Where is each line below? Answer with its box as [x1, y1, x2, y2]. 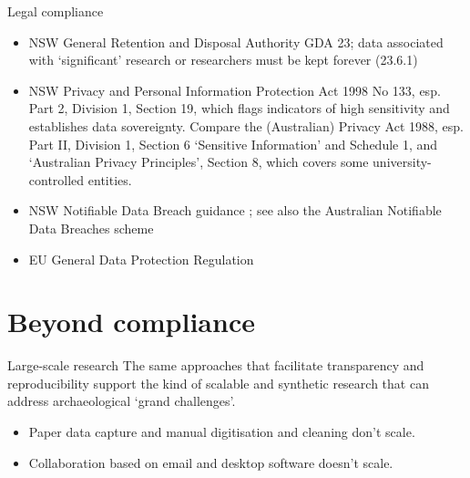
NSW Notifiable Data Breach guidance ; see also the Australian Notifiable [28, 201, 442, 220]
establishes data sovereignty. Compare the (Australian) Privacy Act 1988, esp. [28, 116, 464, 135]
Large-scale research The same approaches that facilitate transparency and [7, 356, 424, 375]
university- [373, 152, 432, 171]
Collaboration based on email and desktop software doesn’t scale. [28, 452, 393, 472]
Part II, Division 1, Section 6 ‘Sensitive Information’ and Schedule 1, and [28, 134, 438, 153]
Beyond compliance [7, 303, 255, 340]
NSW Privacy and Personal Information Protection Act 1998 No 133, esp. [28, 80, 441, 99]
